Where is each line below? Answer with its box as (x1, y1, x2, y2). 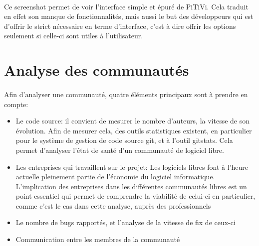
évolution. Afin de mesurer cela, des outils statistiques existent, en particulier (15, 125, 252, 135)
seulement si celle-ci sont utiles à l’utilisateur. (4, 30, 143, 41)
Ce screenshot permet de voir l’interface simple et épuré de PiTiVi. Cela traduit (4, 1, 249, 11)
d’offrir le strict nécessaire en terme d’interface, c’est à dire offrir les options (4, 20, 236, 31)
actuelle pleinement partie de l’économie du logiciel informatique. (15, 171, 215, 182)
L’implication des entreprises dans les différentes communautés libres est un (15, 181, 247, 191)
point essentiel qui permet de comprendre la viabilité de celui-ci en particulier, (15, 191, 256, 201)
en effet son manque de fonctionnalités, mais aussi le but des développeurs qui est (4, 11, 254, 21)
